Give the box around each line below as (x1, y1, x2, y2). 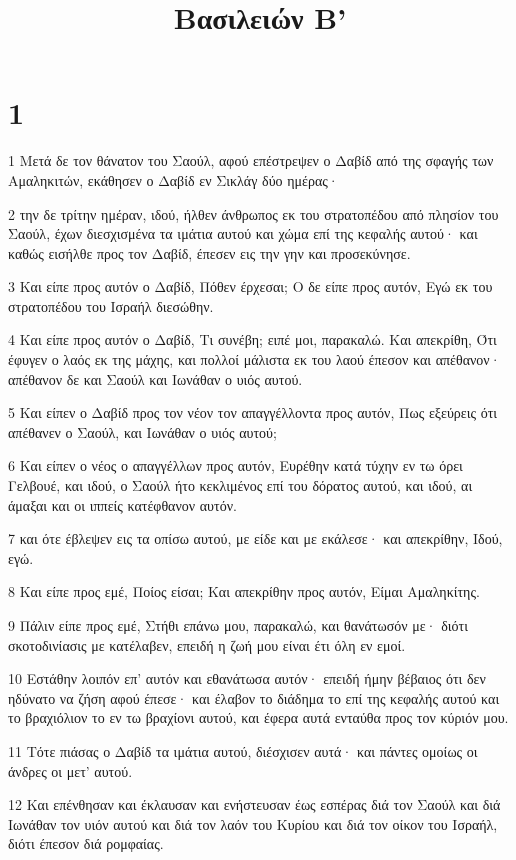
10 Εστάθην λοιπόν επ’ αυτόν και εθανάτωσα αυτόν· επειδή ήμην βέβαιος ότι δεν (8, 668, 486, 689)
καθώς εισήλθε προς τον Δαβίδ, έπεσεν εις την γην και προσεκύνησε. (8, 242, 411, 263)
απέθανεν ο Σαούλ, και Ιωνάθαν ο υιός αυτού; (8, 421, 277, 442)
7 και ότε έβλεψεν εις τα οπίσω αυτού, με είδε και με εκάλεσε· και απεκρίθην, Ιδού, (8, 528, 503, 549)
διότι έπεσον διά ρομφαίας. (8, 833, 164, 854)
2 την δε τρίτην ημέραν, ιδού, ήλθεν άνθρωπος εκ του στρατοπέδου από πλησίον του (8, 203, 499, 224)
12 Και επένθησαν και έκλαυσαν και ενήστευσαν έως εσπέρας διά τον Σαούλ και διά (8, 794, 501, 815)
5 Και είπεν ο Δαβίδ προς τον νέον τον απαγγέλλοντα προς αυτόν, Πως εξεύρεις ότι (8, 402, 498, 423)
